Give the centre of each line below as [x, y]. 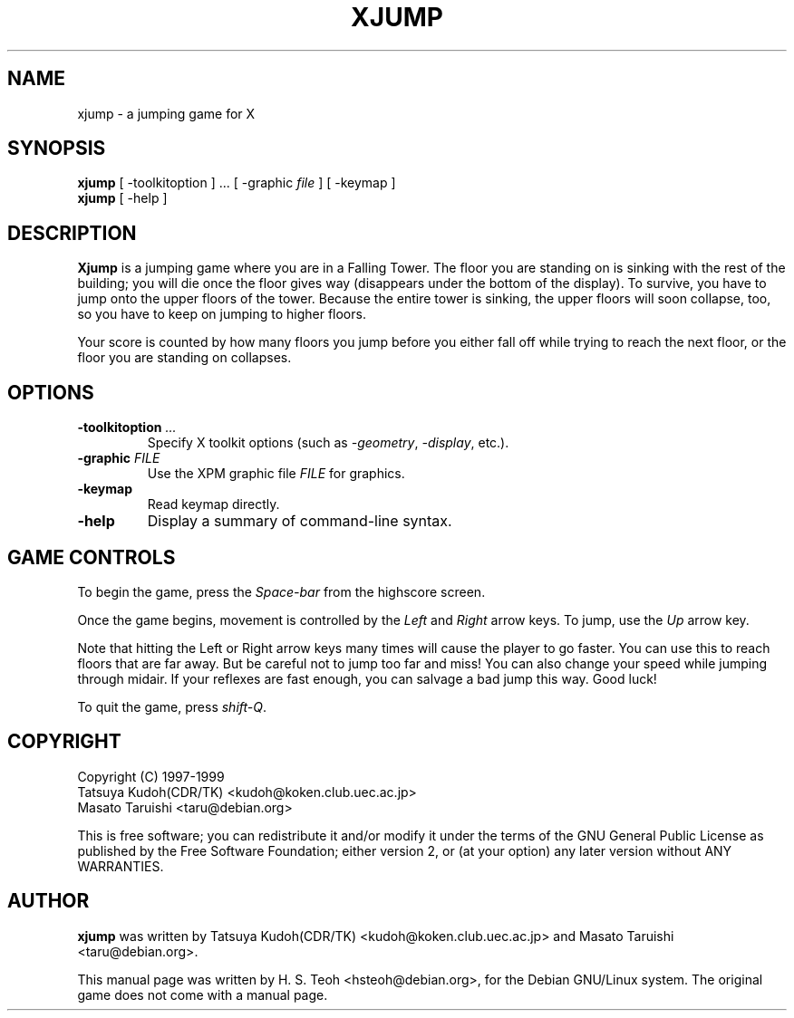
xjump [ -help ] [122, 198]
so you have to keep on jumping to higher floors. [222, 314]
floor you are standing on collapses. [184, 358]
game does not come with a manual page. [203, 994]
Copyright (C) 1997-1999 [151, 776]
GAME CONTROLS [92, 557]
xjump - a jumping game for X [166, 113]
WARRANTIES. [121, 866]
